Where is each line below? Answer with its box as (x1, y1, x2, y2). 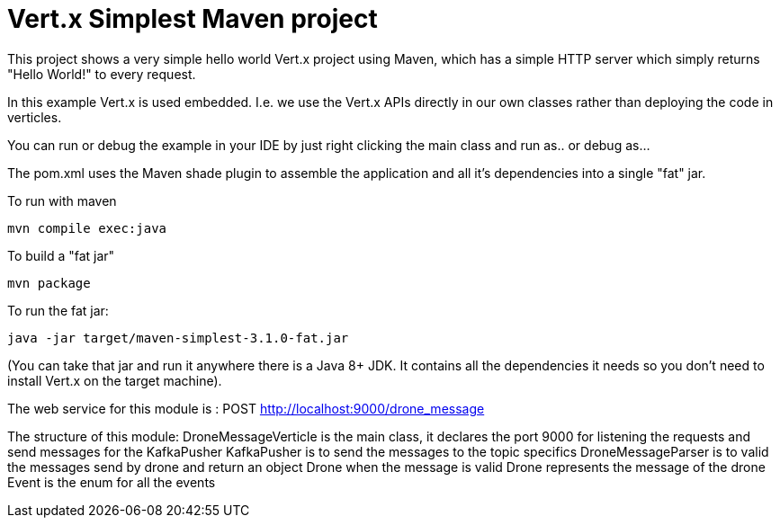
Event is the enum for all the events (7, 474, 216, 490)
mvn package (7, 275, 91, 290)
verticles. (7, 109, 62, 125)
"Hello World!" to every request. (7, 66, 196, 82)
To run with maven (7, 192, 117, 209)
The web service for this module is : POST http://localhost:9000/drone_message (7, 400, 485, 416)
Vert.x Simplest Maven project (7, 4, 378, 34)
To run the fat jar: (7, 302, 109, 318)
